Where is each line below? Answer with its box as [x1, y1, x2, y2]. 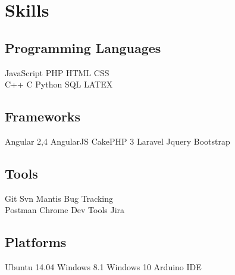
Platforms [5, 233, 67, 251]
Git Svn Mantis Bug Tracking [5, 192, 114, 204]
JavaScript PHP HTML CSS [5, 66, 109, 79]
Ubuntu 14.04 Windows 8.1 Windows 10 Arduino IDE [5, 261, 202, 273]
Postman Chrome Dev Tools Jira [5, 204, 125, 216]
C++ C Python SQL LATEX [5, 78, 113, 90]
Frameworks [5, 107, 81, 126]
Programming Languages [5, 38, 161, 57]
